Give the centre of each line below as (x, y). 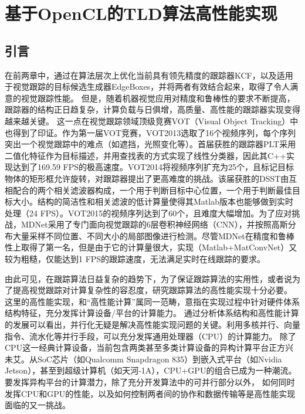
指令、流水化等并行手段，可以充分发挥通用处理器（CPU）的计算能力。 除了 (150, 336)
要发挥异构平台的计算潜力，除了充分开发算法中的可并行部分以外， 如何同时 (150, 382)
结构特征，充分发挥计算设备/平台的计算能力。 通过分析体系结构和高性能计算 (152, 313)
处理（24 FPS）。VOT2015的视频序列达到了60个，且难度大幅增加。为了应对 (148, 213)
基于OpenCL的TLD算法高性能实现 (141, 13)
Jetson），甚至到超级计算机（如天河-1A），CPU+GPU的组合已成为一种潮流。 (151, 370)
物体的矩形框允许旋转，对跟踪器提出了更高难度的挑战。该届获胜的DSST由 (147, 178)
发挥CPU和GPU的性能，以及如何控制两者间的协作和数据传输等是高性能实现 (150, 393)
